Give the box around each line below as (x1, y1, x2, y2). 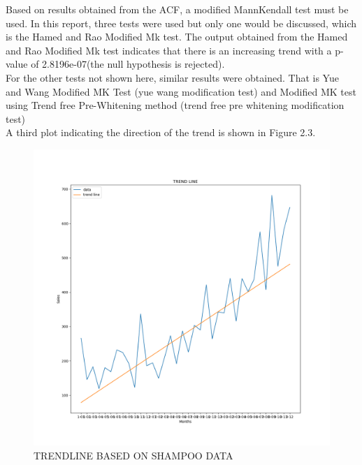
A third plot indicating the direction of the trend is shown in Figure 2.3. (6, 125, 316, 140)
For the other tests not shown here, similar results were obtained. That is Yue (6, 70, 339, 84)
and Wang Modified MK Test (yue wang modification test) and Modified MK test (6, 84, 356, 98)
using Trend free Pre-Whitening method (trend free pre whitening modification (6, 98, 345, 112)
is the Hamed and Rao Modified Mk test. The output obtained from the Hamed (6, 29, 348, 44)
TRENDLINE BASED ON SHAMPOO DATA (34, 448, 233, 462)
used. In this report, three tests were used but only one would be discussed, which (6, 15, 357, 30)
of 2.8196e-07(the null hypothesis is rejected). (31, 57, 225, 71)
